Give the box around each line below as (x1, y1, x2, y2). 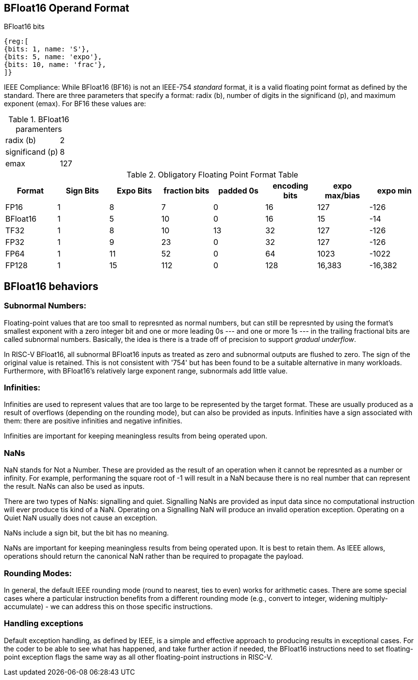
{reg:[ (4, 37, 29, 46)
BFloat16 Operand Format (4, 2, 129, 14)
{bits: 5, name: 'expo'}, (4, 53, 102, 61)
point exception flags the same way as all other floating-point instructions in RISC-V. (4, 652, 273, 661)
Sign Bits (65, 186, 99, 196)
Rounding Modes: (4, 568, 72, 578)
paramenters (16, 124, 62, 134)
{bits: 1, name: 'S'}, (4, 45, 90, 53)
